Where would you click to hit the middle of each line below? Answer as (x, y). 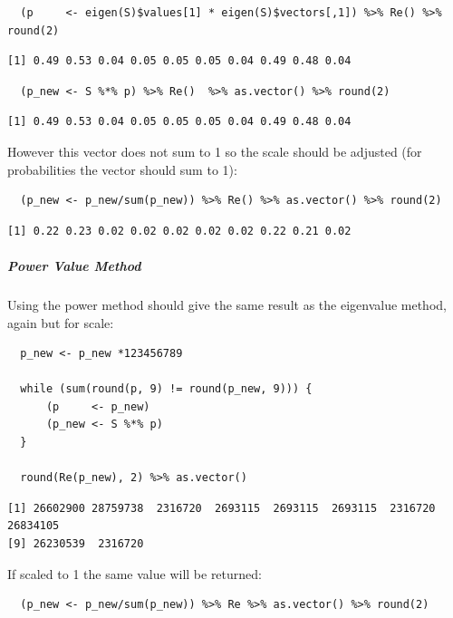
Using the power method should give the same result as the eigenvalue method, (227, 304)
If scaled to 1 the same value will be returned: (135, 573)
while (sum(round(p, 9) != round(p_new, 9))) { (166, 389)
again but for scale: (61, 322)
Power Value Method (74, 265)
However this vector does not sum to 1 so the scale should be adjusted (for (215, 151)
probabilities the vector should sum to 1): (122, 169)
